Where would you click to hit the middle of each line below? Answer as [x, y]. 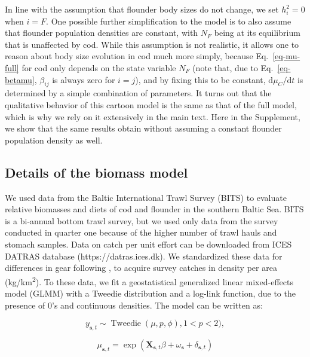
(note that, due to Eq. [233, 67]
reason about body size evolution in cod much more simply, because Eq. [137, 56]
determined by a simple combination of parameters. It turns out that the [138, 93]
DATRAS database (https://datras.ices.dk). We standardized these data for [144, 256]
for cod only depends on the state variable [99, 67]
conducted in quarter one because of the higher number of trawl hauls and [141, 232]
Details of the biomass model [96, 172]
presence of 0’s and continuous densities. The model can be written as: [134, 305]
